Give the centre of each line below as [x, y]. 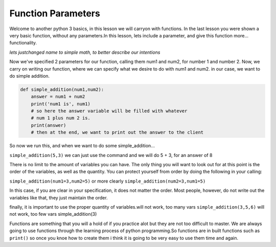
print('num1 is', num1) [61, 104]
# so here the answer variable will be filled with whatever [109, 111]
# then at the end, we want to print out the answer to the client [117, 132]
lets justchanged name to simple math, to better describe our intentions [85, 52]
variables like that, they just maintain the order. [59, 197]
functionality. [23, 43]
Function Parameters [55, 13]
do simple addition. [30, 76]
